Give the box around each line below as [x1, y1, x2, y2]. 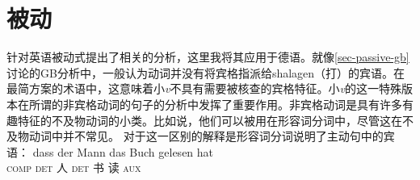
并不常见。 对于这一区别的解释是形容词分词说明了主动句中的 [62, 128, 384, 144]
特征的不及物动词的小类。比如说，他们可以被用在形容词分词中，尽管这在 [17, 111, 402, 128]
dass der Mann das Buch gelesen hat [32, 143, 214, 160]
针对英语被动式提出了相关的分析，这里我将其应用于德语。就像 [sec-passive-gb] [6, 48, 409, 65]
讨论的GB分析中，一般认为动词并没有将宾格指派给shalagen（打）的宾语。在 [6, 64, 405, 81]
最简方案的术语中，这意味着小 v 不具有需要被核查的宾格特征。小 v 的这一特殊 [6, 80, 401, 97]
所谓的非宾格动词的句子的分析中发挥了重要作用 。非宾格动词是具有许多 [28, 95, 402, 112]
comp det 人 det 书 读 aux [6, 159, 141, 176]
